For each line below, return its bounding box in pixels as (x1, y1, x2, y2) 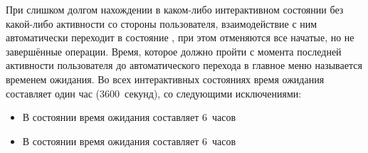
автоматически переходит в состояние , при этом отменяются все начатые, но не (6, 30, 354, 45)
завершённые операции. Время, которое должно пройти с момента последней (6, 43, 342, 58)
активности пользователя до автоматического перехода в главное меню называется (6, 58, 362, 73)
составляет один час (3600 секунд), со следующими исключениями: (6, 85, 302, 100)
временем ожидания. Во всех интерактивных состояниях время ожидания (6, 71, 325, 86)
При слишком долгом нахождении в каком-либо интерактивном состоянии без (6, 2, 344, 16)
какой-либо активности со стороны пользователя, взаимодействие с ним (6, 16, 317, 31)
